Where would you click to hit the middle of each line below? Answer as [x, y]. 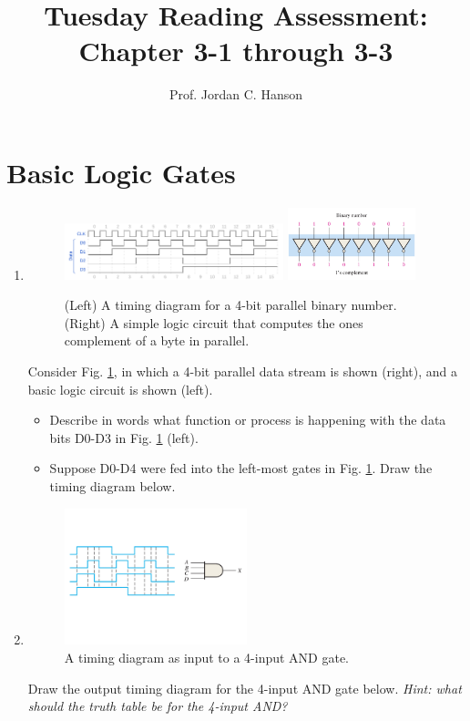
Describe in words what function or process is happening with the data [248, 420]
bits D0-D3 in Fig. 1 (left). [124, 437]
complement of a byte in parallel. [157, 340]
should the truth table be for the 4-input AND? [158, 706]
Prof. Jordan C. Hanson [236, 94]
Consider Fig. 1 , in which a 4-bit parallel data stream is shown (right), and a [243, 371]
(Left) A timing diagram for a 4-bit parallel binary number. [230, 305]
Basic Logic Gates [121, 172]
